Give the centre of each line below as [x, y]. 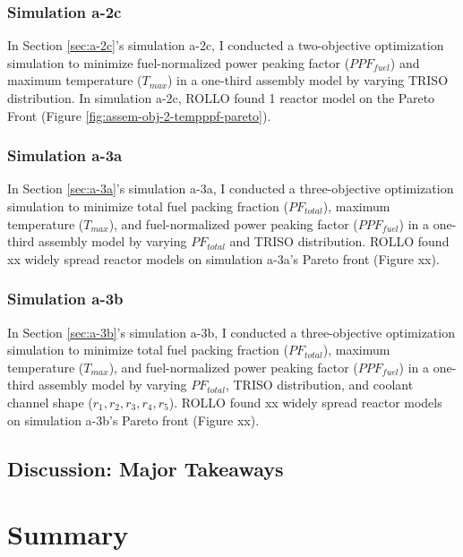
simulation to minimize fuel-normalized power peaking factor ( [179, 62]
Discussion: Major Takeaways [146, 468]
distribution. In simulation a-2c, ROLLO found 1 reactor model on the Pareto [221, 98]
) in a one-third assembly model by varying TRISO [308, 80]
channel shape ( [50, 402]
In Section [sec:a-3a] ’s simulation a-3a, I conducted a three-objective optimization [231, 189]
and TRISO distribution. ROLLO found [339, 241]
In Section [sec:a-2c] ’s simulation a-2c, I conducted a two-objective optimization [226, 45]
